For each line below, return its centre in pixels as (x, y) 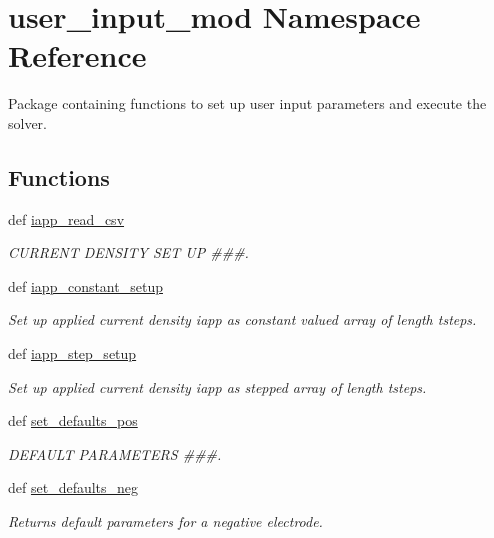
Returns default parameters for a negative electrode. (165, 521)
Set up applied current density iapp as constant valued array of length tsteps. (242, 319)
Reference (77, 55)
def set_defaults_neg (73, 487)
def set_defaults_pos (73, 420)
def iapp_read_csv (66, 218)
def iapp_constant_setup (85, 285)
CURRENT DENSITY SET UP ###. (128, 252)
